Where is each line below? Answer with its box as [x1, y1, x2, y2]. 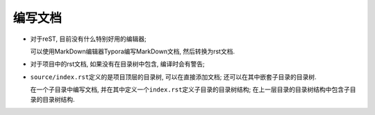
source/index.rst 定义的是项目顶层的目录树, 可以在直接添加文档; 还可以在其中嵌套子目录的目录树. [30, 73, 317, 81]
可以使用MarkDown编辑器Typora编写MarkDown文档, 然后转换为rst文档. [30, 47, 235, 55]
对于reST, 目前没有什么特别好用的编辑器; [30, 35, 147, 43]
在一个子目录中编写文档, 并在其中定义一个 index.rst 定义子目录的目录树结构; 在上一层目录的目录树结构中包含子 [30, 85, 351, 94]
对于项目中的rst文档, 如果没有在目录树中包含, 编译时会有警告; [30, 60, 205, 69]
